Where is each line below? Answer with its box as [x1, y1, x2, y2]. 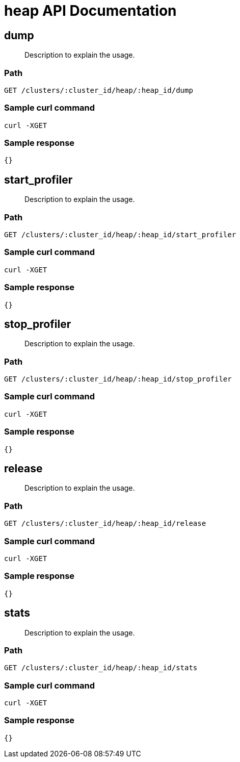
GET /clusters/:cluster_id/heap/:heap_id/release [4, 519, 206, 528]
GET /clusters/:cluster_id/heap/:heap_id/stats [4, 664, 198, 672]
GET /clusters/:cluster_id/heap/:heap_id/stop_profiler [4, 375, 232, 384]
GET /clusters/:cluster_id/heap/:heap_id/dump [4, 86, 193, 94]
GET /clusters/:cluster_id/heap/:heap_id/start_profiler [4, 231, 236, 239]
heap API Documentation [4, 2, 177, 19]
